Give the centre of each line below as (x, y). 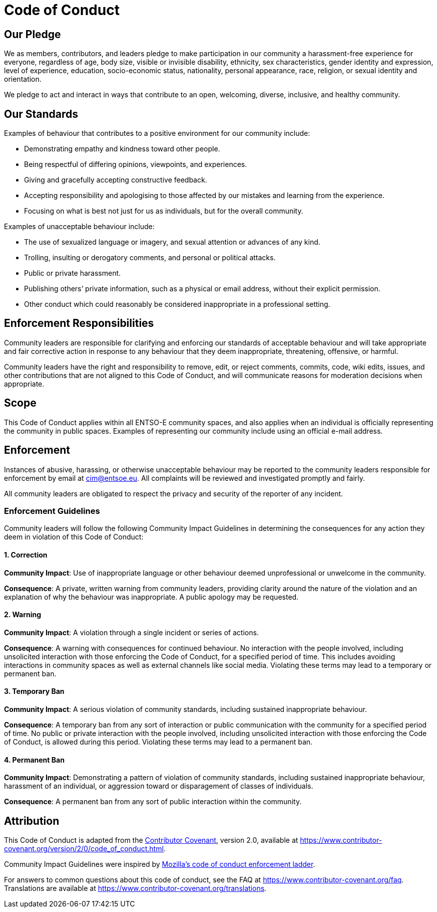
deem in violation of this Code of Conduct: (74, 537)
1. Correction (26, 555)
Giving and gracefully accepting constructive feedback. (116, 180)
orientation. (23, 79)
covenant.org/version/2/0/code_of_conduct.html (84, 849)
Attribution (32, 821)
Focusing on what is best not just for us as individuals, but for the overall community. (164, 211)
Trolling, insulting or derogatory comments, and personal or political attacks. (150, 258)
